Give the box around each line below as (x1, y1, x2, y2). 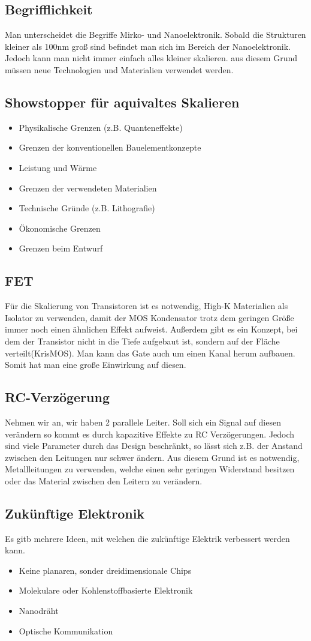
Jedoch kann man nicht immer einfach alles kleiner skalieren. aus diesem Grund (5, 52, 298, 64)
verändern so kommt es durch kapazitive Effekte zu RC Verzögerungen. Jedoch (5, 427, 295, 440)
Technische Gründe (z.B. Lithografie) (19, 202, 155, 214)
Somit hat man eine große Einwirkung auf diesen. (5, 358, 186, 371)
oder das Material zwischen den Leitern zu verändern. (5, 474, 203, 487)
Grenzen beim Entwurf (19, 242, 103, 254)
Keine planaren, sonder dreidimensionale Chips (19, 564, 192, 576)
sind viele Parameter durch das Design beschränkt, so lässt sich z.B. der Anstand (5, 439, 303, 452)
